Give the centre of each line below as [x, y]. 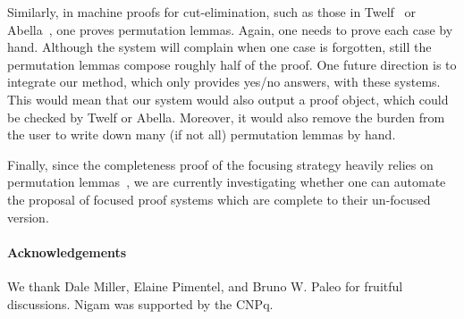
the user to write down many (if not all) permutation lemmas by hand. [202, 134]
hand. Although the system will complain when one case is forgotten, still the [219, 47]
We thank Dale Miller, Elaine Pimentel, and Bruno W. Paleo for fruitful [205, 285]
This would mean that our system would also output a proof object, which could [228, 99]
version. [28, 217]
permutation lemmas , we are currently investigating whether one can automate [227, 182]
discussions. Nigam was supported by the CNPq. [140, 303]
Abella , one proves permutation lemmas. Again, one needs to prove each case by [230, 29]
